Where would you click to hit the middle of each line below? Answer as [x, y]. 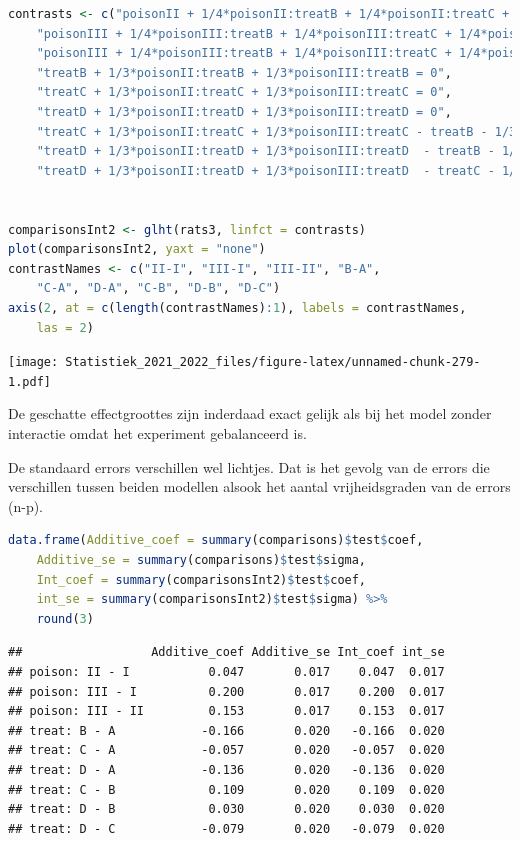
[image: [33, 362]
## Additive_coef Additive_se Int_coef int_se [226, 652]
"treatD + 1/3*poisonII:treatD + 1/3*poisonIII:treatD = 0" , [244, 111]
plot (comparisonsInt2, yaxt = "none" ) [137, 249]
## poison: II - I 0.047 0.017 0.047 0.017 [226, 671]
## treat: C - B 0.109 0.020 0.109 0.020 [226, 789]
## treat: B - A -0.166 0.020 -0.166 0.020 [226, 730]
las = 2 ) [65, 327]
